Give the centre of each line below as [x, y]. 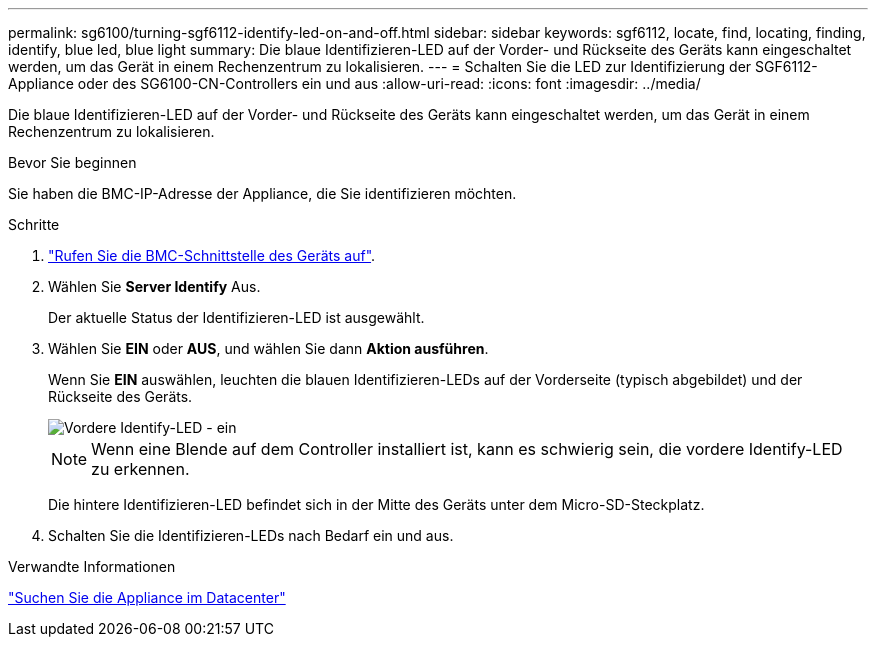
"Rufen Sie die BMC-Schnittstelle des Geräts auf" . [212, 255]
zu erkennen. [140, 469]
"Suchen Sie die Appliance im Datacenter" [147, 597]
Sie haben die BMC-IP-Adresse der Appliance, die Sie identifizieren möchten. [262, 193]
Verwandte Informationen [92, 566]
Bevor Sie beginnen [72, 162]
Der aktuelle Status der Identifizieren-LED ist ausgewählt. [236, 317]
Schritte [34, 224]
